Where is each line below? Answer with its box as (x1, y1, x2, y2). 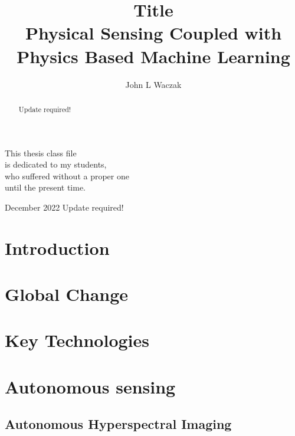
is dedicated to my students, (5, 158, 107, 171)
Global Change (5, 282, 129, 306)
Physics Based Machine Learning (17, 44, 290, 68)
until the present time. (5, 181, 86, 194)
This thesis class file (5, 146, 77, 159)
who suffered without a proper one (5, 169, 129, 182)
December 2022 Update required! (5, 201, 124, 213)
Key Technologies (5, 328, 150, 352)
